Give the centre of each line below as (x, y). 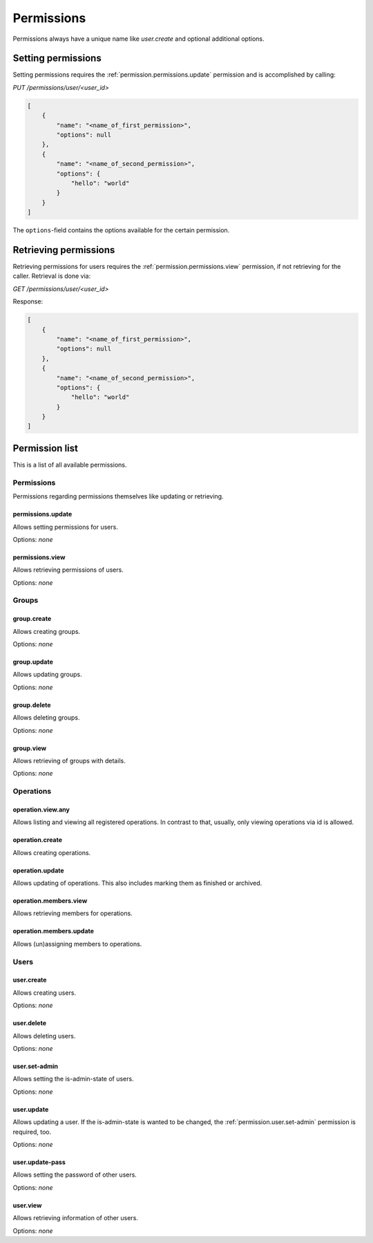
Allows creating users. (44, 993)
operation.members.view (50, 901)
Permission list (46, 448)
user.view (27, 1205)
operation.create (37, 840)
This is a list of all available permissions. (70, 465)
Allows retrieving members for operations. (73, 913)
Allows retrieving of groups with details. (69, 760)
